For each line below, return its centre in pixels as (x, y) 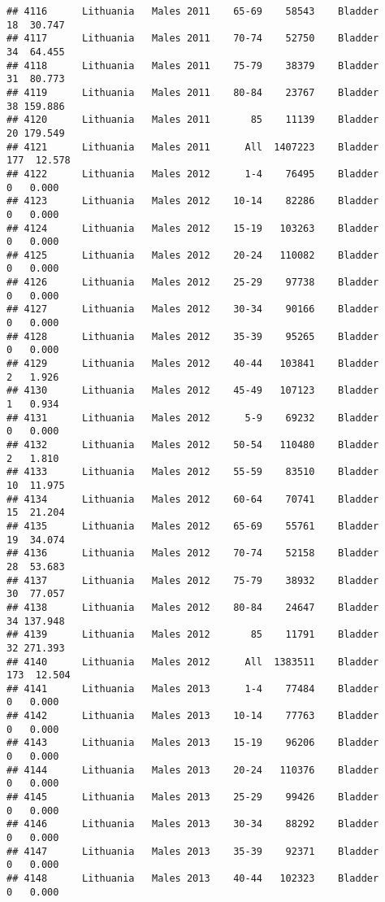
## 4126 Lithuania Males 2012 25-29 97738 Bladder (193, 283)
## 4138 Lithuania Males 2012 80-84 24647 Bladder (193, 607)
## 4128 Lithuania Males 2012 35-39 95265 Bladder (193, 336)
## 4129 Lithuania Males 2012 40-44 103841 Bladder (193, 364)
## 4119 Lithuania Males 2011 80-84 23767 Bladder (193, 92)
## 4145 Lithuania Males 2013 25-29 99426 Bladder (193, 797)
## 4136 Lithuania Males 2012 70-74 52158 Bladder (193, 553)
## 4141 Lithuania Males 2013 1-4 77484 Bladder (193, 688)
